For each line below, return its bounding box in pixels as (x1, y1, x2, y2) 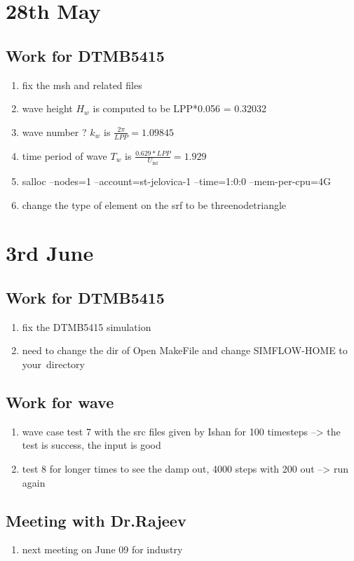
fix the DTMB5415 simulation (22, 319, 151, 334)
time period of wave (22, 148, 107, 163)
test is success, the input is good (22, 438, 161, 452)
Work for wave (6, 391, 114, 412)
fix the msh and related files (22, 77, 142, 92)
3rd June (6, 238, 94, 267)
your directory (22, 357, 85, 372)
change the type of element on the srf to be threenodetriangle (22, 197, 287, 212)
